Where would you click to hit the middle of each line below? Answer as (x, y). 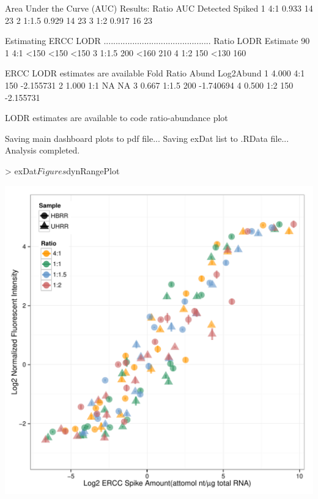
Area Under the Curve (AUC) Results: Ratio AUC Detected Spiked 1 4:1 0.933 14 (159, 8)
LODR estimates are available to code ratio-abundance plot (116, 118)
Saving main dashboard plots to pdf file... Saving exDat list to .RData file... (147, 138)
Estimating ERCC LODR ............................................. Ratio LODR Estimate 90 (157, 41)
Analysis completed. (43, 150)
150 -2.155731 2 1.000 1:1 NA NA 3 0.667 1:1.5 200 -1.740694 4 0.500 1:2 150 (149, 85)
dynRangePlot (93, 170)
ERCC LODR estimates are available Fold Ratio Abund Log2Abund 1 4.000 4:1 (155, 73)
